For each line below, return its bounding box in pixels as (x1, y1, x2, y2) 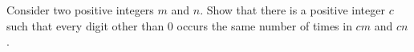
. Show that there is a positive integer (200, 2, 385, 18)
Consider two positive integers (6, 2, 154, 18)
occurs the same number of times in (177, 17, 352, 34)
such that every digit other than (6, 17, 164, 34)
